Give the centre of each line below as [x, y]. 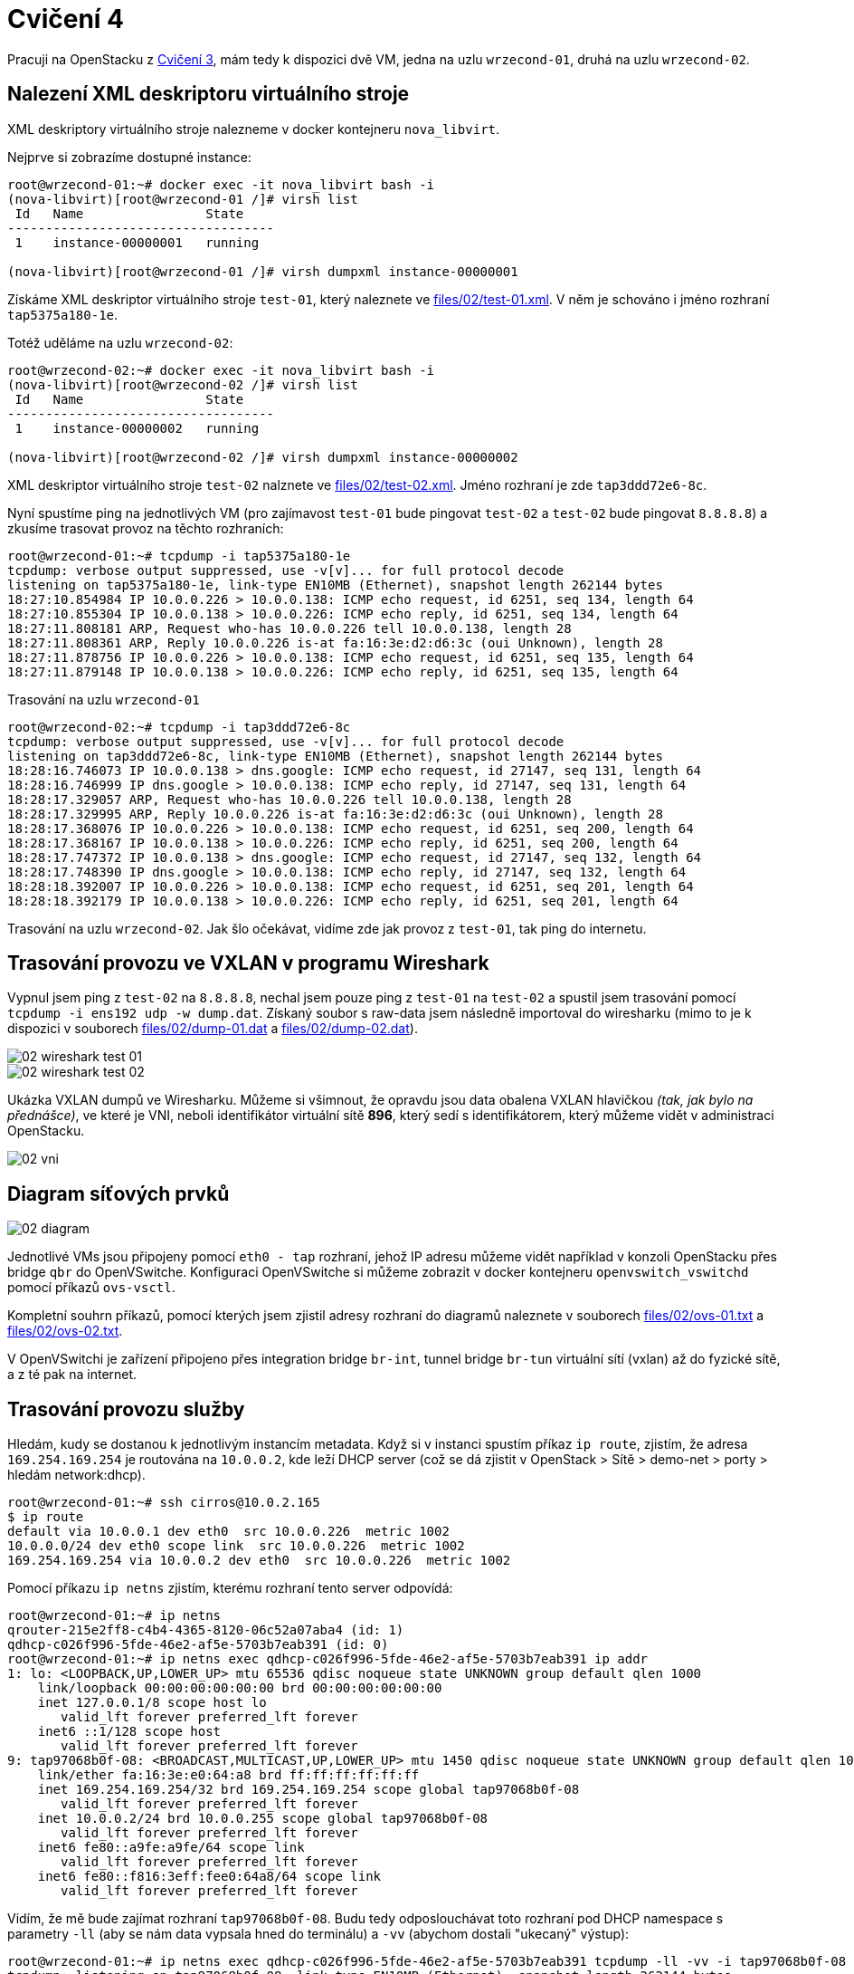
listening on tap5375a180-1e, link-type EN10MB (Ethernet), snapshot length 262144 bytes [335, 585]
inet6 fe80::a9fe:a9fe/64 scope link [171, 1848]
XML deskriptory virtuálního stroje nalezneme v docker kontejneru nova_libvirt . [254, 129]
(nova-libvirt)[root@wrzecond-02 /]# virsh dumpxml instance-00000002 [263, 457]
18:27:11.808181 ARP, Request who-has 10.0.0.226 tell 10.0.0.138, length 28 [289, 628]
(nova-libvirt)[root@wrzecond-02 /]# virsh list [183, 384]
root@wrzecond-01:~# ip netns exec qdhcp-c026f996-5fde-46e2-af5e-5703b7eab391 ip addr [328, 1659]
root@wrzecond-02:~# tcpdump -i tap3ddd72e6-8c [179, 727]
